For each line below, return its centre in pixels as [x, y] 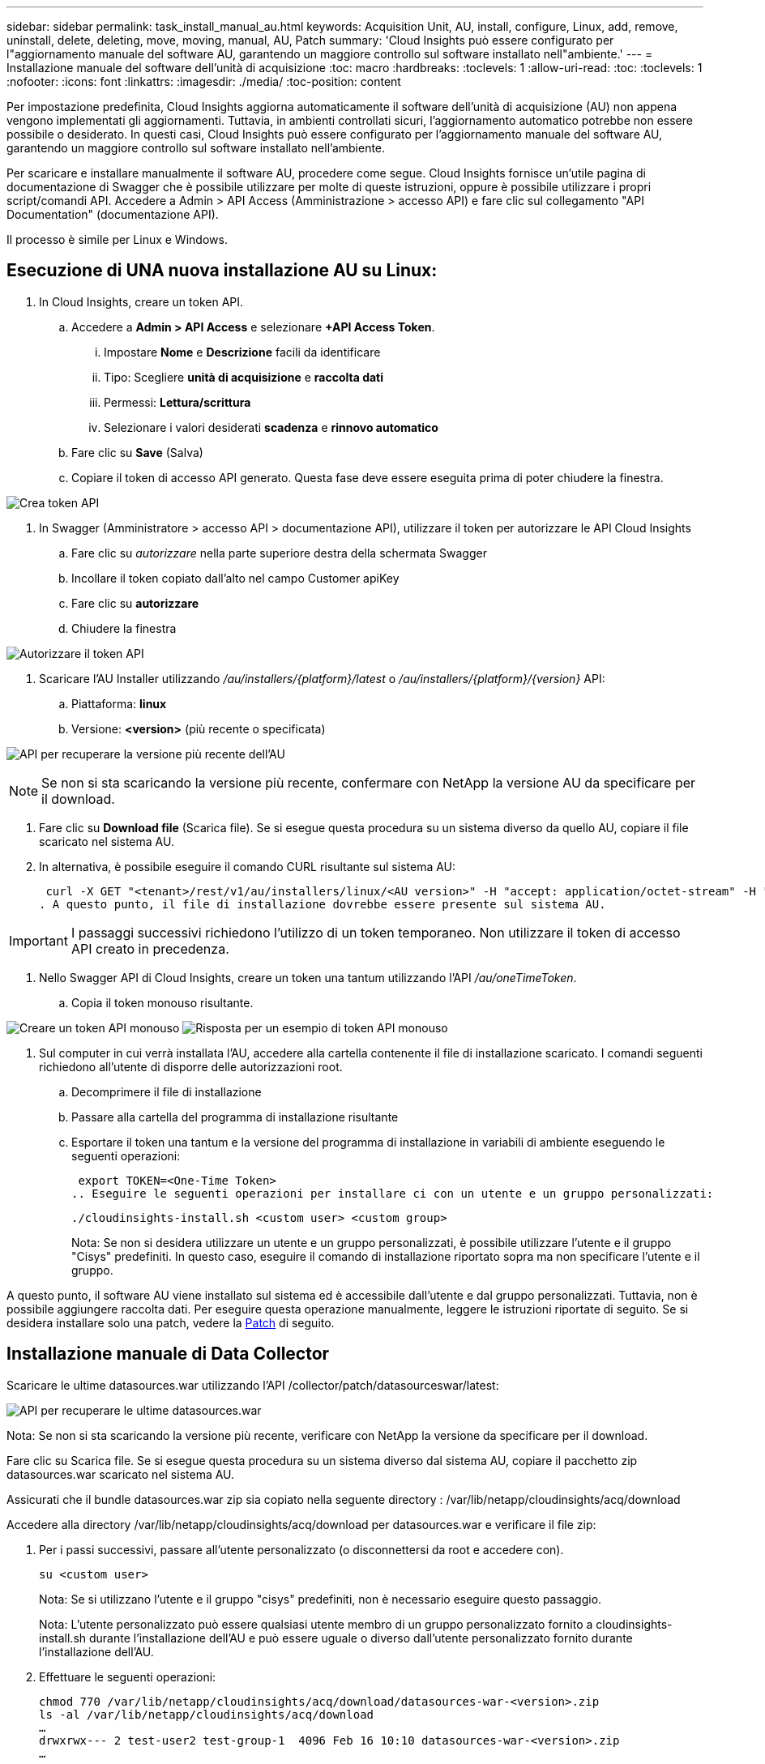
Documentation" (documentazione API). [113, 214]
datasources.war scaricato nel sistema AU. [121, 1474]
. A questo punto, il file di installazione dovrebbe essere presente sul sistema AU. [323, 904]
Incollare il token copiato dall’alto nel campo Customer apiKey [235, 578]
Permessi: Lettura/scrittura [177, 402]
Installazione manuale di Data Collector [168, 1354]
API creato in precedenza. [150, 948]
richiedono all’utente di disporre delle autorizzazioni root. [191, 1066]
